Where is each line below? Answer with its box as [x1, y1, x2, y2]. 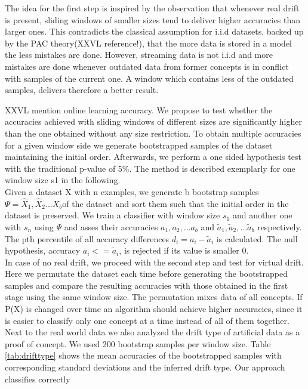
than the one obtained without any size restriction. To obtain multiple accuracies [5, 126, 301, 139]
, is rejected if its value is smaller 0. [119, 244, 249, 257]
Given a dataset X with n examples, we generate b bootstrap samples [5, 185, 259, 197]
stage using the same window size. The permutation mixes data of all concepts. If [5, 291, 303, 303]
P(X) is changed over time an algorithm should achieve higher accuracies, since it [5, 302, 303, 315]
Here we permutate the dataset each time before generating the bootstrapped [5, 267, 288, 280]
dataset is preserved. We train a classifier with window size [5, 209, 220, 221]
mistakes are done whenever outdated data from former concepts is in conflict [5, 60, 289, 72]
